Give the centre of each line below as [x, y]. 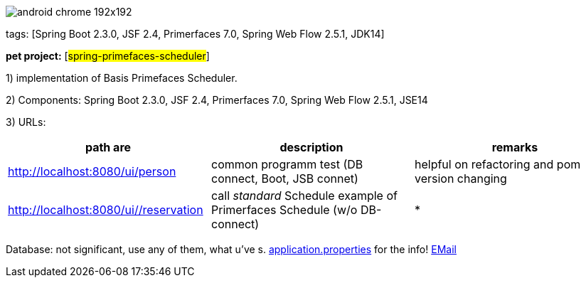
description [311, 147]
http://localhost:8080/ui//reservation [106, 210]
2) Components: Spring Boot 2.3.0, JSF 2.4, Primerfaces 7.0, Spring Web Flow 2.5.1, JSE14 [217, 100]
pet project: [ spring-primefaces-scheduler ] [108, 56]
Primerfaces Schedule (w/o [284, 210]
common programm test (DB [287, 164]
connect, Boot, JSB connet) [284, 178]
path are [108, 147]
